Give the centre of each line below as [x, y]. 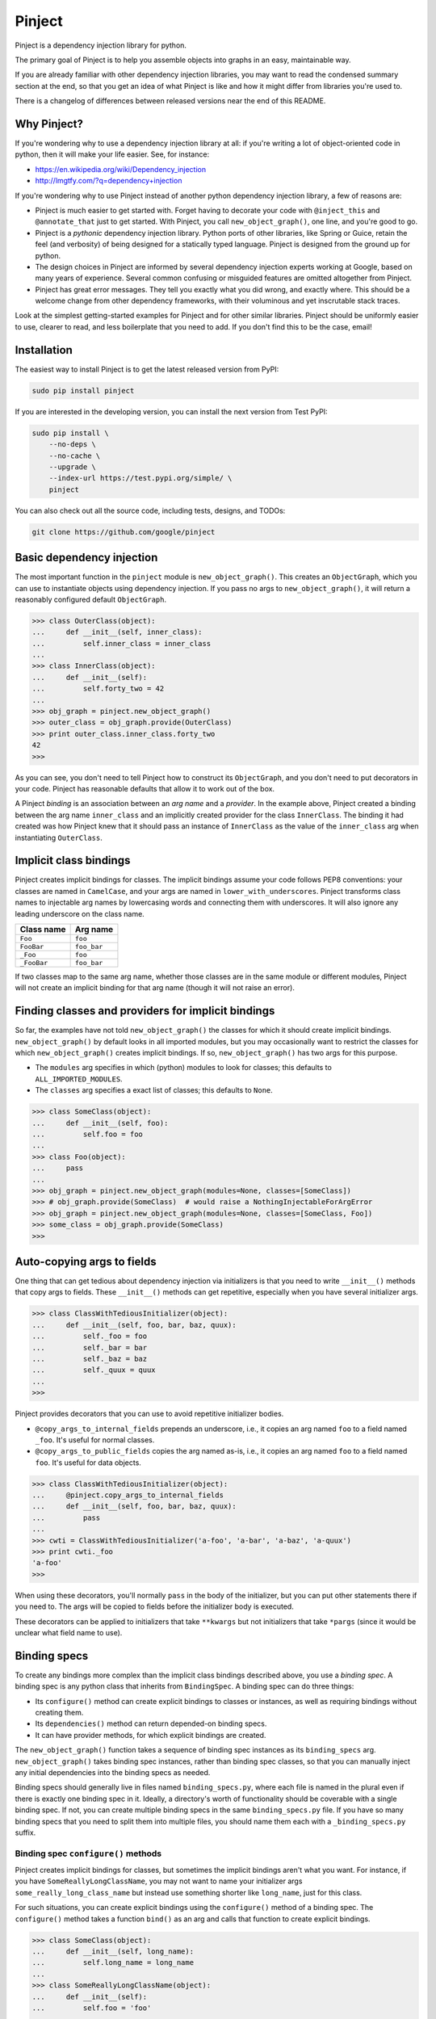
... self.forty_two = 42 [98, 689]
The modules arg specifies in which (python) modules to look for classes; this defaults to [184, 1068]
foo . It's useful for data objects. [88, 1463]
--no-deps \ [73, 445]
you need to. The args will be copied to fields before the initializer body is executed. [154, 1606]
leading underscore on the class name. [80, 913]
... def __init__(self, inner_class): [117, 632]
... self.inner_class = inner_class [122, 643]
